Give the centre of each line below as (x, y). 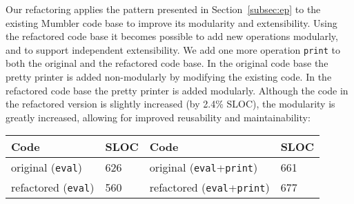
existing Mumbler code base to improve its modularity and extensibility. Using (171, 22)
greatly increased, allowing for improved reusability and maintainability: (158, 117)
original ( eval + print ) (204, 167)
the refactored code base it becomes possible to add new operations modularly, (172, 36)
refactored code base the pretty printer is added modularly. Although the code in (177, 90)
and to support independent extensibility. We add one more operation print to (173, 49)
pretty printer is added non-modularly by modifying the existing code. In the (169, 77)
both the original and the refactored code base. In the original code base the (167, 63)
